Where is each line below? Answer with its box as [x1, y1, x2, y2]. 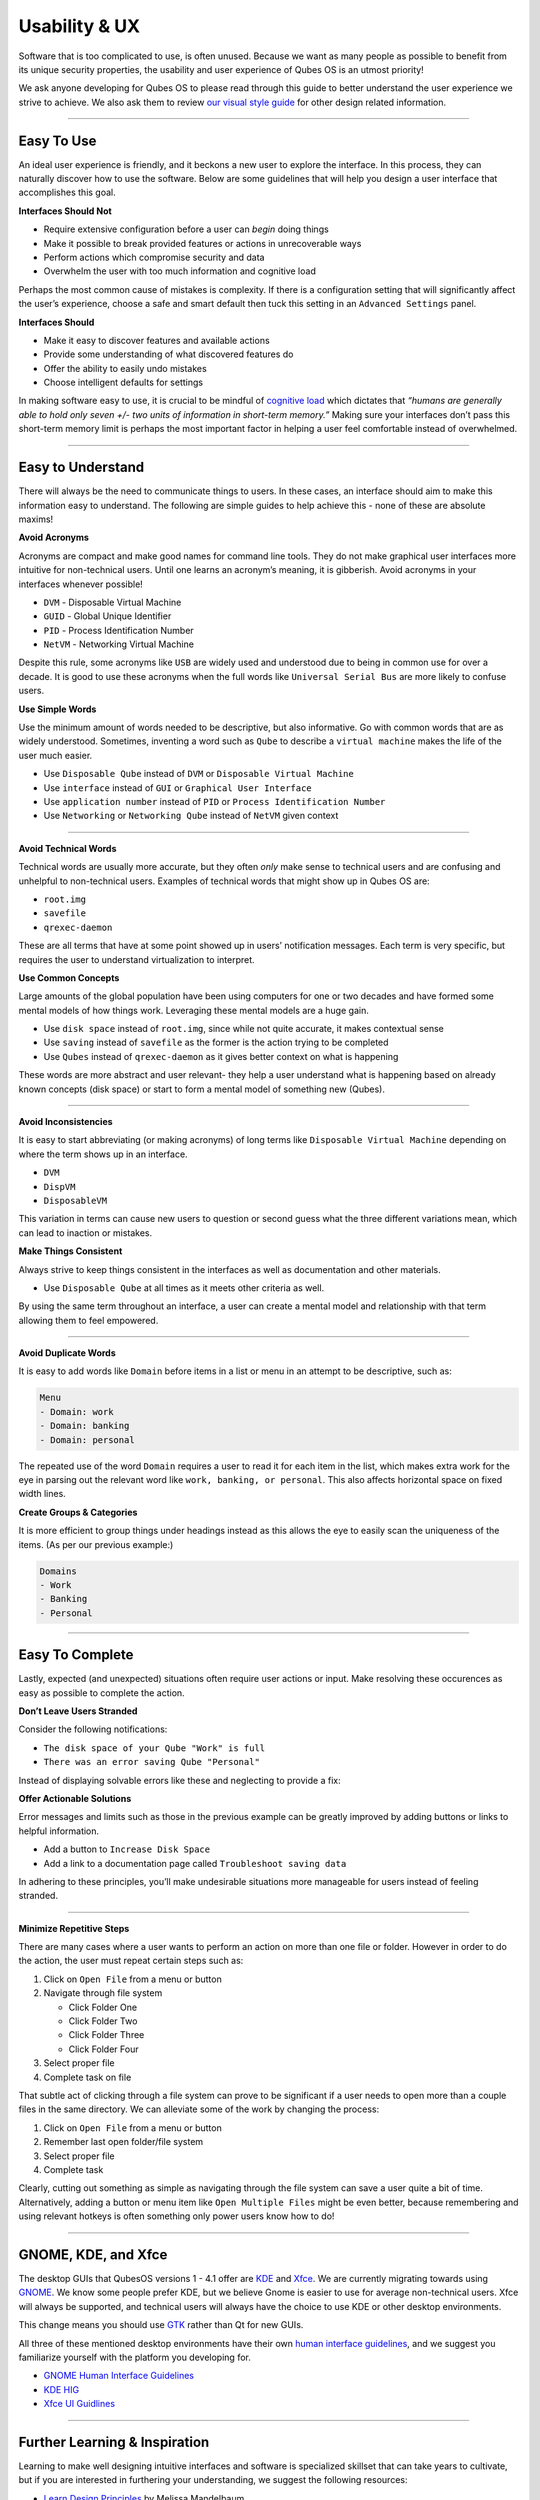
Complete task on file [43, 2071, 132, 2083]
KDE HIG [43, 2383, 80, 2395]
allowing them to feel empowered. [18, 1314, 159, 1326]
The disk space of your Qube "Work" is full [43, 1742, 266, 1754]
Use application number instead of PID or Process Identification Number [43, 795, 386, 807]
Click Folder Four [68, 2043, 139, 2055]
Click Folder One [68, 2001, 138, 2013]
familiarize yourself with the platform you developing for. [18, 2351, 252, 2363]
